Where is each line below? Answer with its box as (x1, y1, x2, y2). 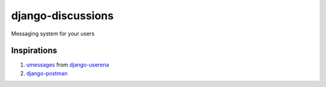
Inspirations (11, 46, 57, 56)
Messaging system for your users (11, 30, 95, 37)
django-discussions (11, 9, 114, 22)
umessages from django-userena (26, 61, 109, 68)
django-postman (26, 70, 68, 77)
